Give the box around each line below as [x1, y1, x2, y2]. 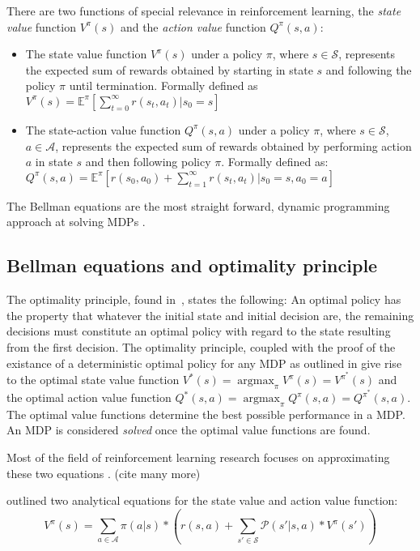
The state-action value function [25, 121, 181, 138]
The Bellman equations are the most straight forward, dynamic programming [6, 197, 390, 214]
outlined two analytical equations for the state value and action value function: [6, 492, 398, 509]
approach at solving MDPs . [6, 213, 146, 230]
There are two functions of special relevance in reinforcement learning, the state [6, 2, 401, 19]
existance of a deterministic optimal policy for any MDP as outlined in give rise [6, 354, 402, 371]
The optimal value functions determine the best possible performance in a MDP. [6, 405, 405, 422]
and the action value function [120, 18, 266, 35]
